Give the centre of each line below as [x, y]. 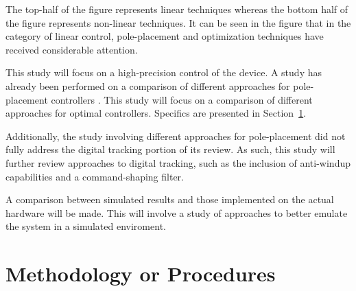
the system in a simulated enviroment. [86, 226]
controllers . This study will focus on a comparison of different [182, 99]
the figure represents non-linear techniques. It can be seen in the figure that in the [178, 22]
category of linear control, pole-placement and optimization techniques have [165, 36]
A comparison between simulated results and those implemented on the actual [170, 199]
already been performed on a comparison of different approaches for [148, 85]
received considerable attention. [72, 49]
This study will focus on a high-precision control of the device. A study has [164, 72]
